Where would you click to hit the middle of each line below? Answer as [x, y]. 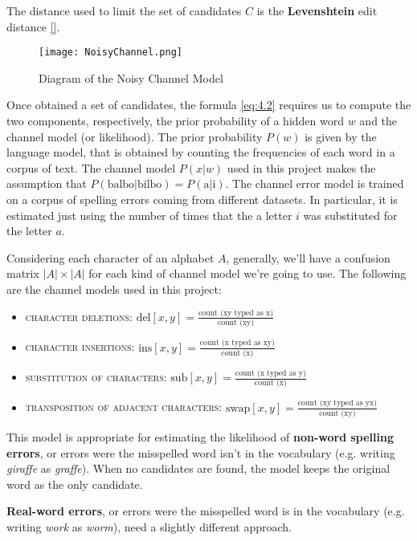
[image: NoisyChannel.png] [110, 53]
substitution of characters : [96, 377]
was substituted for [350, 215]
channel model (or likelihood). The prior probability [135, 136]
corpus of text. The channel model [91, 167]
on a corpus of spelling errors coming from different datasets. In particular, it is [202, 199]
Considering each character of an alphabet [110, 257]
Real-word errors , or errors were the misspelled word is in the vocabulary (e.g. [206, 511]
